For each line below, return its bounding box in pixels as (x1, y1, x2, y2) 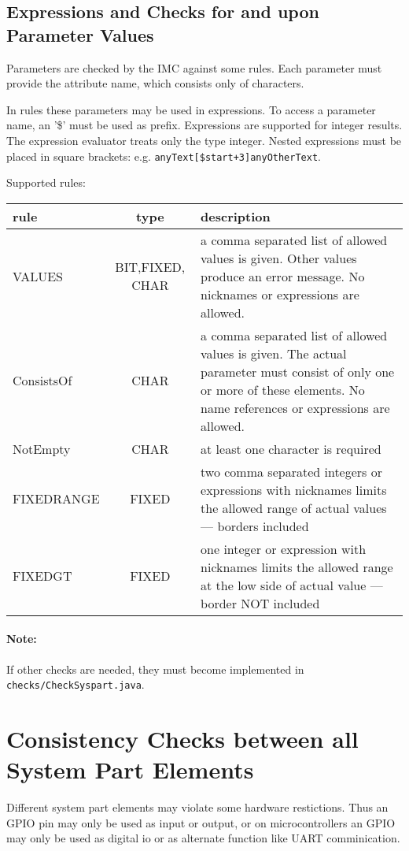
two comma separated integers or (201, 462, 382, 481)
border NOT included (201, 593, 320, 612)
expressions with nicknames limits (201, 480, 387, 499)
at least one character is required (201, 439, 381, 458)
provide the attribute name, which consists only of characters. (6, 75, 304, 91)
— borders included (201, 516, 309, 535)
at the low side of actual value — (201, 575, 383, 594)
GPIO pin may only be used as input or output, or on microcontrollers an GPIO (6, 814, 396, 831)
